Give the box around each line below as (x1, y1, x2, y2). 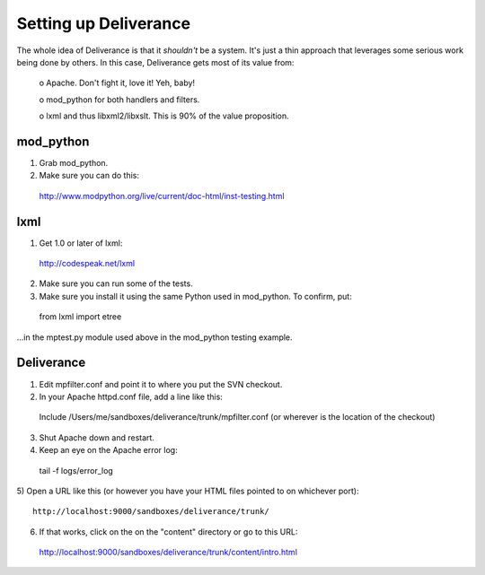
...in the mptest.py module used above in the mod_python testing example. (16, 332, 293, 343)
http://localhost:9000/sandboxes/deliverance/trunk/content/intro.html (39, 547, 298, 558)
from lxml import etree (39, 311, 122, 322)
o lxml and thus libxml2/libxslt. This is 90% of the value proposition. (39, 110, 289, 121)
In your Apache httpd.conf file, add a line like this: (39, 391, 224, 402)
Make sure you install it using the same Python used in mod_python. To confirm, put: (39, 291, 352, 301)
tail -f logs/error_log (39, 465, 114, 475)
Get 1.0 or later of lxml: (39, 238, 123, 248)
